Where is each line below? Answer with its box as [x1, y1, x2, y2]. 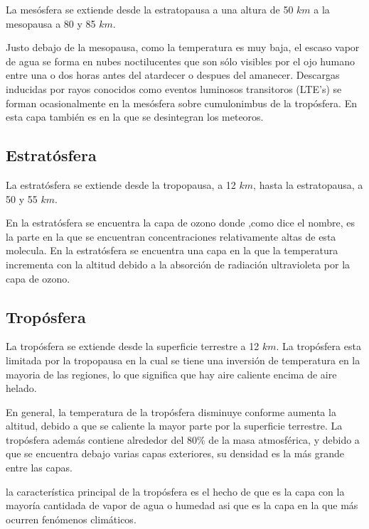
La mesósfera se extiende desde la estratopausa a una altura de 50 [6, 2, 294, 16]
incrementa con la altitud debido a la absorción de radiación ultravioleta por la [6, 256, 351, 271]
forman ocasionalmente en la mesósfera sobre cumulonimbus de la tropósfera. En [6, 95, 357, 110]
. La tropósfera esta [276, 339, 361, 354]
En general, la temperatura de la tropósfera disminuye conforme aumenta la [6, 404, 336, 419]
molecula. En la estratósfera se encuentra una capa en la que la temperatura [6, 243, 338, 258]
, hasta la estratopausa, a [253, 177, 363, 192]
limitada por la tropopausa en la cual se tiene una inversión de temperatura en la [6, 352, 360, 367]
